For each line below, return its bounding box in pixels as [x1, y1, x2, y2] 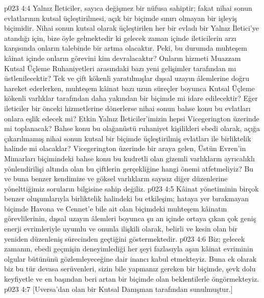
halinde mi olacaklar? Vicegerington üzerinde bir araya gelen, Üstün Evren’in [4, 143, 246, 154]
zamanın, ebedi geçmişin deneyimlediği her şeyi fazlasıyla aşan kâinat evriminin [4, 243, 253, 254]
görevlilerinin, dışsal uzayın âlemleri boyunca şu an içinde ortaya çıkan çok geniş [4, 213, 256, 224]
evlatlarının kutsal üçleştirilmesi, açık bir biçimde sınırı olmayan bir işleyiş [4, 12, 237, 23]
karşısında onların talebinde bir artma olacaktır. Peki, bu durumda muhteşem [4, 42, 247, 53]
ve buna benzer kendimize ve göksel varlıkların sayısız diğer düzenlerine [4, 173, 228, 184]
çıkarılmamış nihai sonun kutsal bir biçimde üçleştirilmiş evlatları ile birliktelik [4, 133, 251, 143]
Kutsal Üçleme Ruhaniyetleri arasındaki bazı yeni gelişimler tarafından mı [4, 62, 236, 73]
